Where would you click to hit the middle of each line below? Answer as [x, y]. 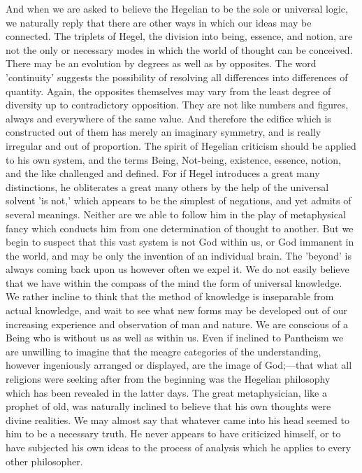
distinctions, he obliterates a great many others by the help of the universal [167, 186]
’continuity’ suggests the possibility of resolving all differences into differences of [177, 77]
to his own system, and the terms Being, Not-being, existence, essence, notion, [173, 159]
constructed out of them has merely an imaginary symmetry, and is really [164, 132]
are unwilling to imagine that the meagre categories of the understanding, [164, 351]
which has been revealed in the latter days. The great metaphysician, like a [166, 392]
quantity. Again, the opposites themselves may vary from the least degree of [168, 91]
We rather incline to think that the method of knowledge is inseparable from [170, 296]
